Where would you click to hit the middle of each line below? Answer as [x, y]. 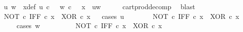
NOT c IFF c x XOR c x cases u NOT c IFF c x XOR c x [121, 16]
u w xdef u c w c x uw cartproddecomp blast [99, 6]
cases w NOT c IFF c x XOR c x [89, 25]
